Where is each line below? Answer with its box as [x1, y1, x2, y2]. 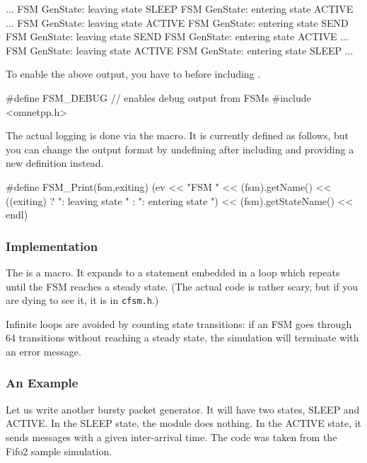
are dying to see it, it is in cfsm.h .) [6, 293, 159, 307]
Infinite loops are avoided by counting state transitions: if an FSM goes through [6, 316, 352, 331]
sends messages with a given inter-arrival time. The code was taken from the [6, 429, 337, 444]
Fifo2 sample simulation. [6, 443, 112, 458]
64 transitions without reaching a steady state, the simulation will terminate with [6, 330, 359, 345]
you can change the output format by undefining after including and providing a [6, 141, 354, 156]
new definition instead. [6, 156, 104, 170]
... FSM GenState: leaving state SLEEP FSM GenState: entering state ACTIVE [6, 1, 354, 16]
